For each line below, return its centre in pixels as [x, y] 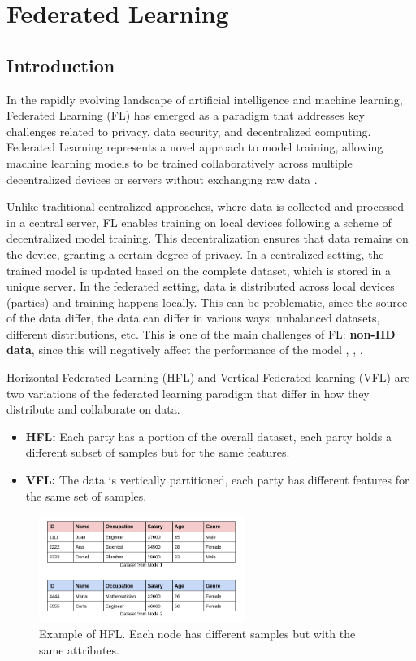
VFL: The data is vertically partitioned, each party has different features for [217, 480]
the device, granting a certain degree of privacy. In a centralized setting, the [195, 254]
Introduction [61, 65]
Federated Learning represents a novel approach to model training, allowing [195, 147]
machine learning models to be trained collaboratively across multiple [180, 162]
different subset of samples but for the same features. [158, 452]
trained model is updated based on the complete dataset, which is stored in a [199, 270]
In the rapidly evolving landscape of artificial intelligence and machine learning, [205, 99]
